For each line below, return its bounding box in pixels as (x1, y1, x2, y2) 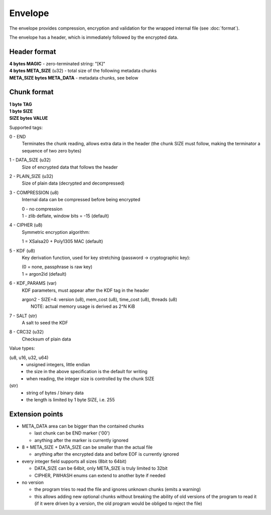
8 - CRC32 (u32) (9, 329, 44, 335)
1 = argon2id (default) (22, 271, 67, 277)
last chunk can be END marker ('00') (34, 430, 110, 436)
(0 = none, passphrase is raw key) (22, 264, 93, 270)
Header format (9, 47, 56, 56)
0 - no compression (22, 206, 63, 212)
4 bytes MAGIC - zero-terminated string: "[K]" (9, 60, 105, 66)
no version (22, 479, 44, 485)
